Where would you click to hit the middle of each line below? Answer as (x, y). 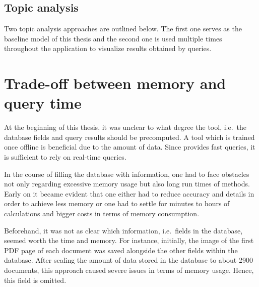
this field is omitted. (35, 280)
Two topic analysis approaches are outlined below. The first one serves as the (123, 29)
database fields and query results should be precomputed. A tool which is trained (129, 137)
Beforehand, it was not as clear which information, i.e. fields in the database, (123, 230)
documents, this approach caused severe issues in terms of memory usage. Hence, (129, 270)
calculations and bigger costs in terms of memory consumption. (102, 213)
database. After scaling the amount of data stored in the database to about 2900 (128, 260)
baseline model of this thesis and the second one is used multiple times (113, 38)
